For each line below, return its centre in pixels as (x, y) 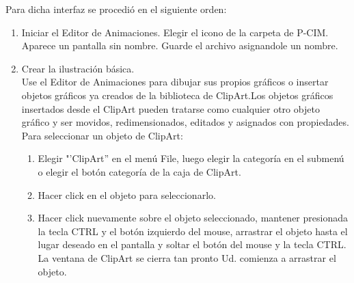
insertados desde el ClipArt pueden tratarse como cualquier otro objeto (171, 108)
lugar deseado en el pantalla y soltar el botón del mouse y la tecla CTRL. (192, 244)
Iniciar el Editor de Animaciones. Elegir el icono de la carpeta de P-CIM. (175, 32)
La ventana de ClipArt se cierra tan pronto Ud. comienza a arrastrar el (187, 257)
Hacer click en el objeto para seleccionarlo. (127, 194)
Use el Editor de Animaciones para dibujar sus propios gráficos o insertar (175, 82)
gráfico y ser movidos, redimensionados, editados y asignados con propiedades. (185, 122)
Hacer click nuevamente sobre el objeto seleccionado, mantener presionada (193, 218)
